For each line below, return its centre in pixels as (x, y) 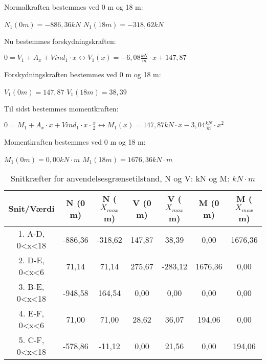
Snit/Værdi (31, 209)
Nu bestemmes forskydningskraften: (60, 41)
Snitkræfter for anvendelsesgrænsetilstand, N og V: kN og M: (120, 178)
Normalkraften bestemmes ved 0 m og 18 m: (74, 7)
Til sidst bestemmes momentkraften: (61, 109)
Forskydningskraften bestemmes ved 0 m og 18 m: (83, 74)
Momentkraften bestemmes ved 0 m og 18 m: (75, 142)
